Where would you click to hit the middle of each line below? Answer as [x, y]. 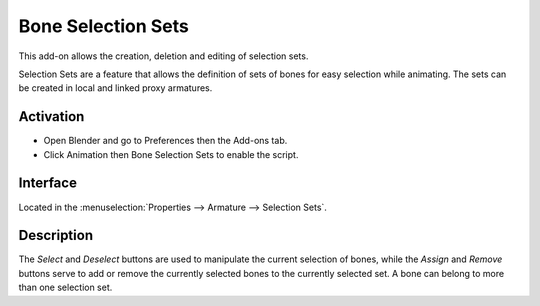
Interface [47, 183]
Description [56, 235]
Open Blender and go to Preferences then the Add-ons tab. [165, 141]
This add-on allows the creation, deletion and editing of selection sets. [163, 56]
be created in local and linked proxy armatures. [115, 88]
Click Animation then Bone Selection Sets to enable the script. [171, 154]
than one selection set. [65, 287]
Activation [51, 116]
